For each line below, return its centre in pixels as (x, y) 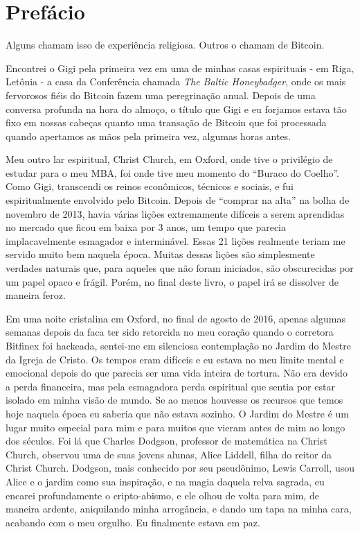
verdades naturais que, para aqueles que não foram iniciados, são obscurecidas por (180, 268)
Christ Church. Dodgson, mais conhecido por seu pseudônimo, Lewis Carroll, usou (180, 468)
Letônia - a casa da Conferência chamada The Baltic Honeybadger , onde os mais (176, 81)
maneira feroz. (36, 295)
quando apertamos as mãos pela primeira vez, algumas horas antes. (148, 136)
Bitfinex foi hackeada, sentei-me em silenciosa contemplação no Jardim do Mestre (178, 345)
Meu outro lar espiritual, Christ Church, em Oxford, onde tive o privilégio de (169, 159)
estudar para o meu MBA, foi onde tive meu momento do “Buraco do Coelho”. (172, 172)
